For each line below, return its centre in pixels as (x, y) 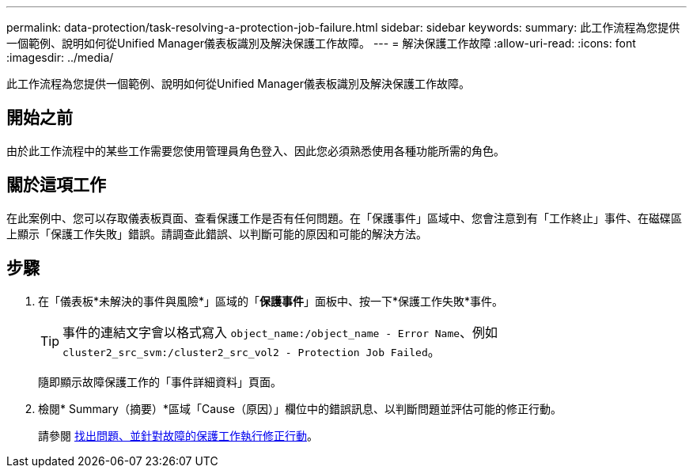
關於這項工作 (56, 185)
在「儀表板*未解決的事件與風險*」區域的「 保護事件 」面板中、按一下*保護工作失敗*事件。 (271, 301)
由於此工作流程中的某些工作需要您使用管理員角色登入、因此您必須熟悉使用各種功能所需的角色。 (256, 150)
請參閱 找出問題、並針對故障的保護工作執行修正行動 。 (178, 435)
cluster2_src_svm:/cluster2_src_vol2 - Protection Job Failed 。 (252, 351)
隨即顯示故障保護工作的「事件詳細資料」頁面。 (160, 381)
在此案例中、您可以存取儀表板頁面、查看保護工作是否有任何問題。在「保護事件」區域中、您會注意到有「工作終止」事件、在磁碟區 (344, 218)
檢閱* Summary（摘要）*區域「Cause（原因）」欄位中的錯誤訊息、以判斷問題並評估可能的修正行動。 (300, 408)
